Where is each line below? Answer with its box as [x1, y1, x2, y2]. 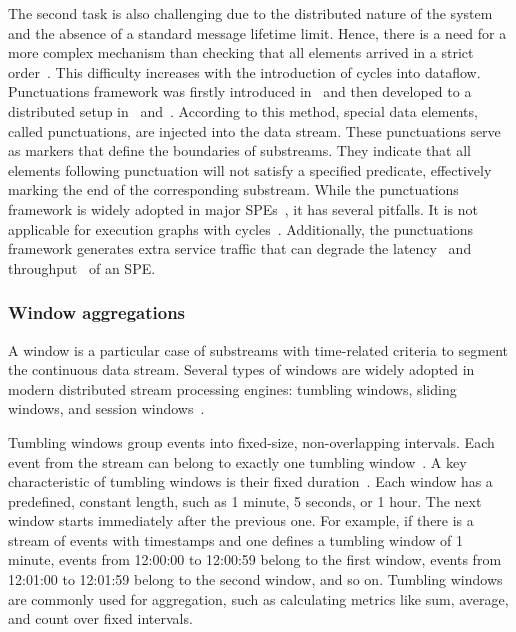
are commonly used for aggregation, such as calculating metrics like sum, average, [8, 588, 509, 609]
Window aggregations [8, 300, 186, 325]
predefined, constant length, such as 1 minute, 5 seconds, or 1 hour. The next [8, 490, 482, 511]
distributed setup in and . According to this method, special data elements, [8, 100, 478, 121]
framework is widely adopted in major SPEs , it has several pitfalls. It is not [8, 198, 479, 219]
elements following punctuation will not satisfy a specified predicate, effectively [8, 159, 492, 180]
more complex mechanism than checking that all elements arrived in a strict [8, 42, 474, 63]
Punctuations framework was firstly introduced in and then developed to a [8, 81, 472, 102]
